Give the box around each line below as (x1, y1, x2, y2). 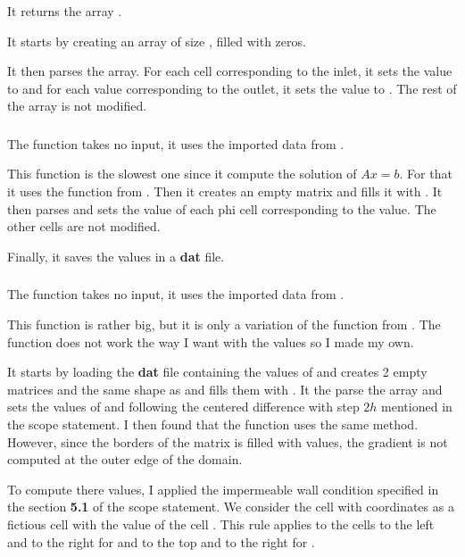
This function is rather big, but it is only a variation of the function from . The (7, 314, 441, 333)
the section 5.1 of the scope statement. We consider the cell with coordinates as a (7, 497, 454, 516)
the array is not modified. (7, 96, 147, 115)
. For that (399, 164, 453, 183)
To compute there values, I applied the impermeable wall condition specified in (7, 479, 439, 498)
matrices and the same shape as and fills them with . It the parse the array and (7, 379, 443, 398)
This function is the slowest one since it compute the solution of (7, 164, 357, 183)
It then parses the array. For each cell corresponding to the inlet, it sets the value (7, 62, 453, 80)
